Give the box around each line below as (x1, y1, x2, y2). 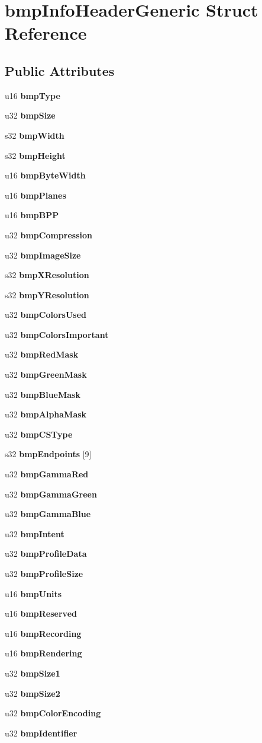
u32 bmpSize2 (5, 687, 60, 699)
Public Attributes (5, 61, 115, 79)
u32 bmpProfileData (5, 547, 87, 560)
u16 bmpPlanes (5, 189, 66, 201)
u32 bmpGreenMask (5, 368, 87, 381)
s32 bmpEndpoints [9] (5, 448, 92, 460)
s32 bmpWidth (5, 129, 64, 141)
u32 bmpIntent (5, 527, 64, 540)
